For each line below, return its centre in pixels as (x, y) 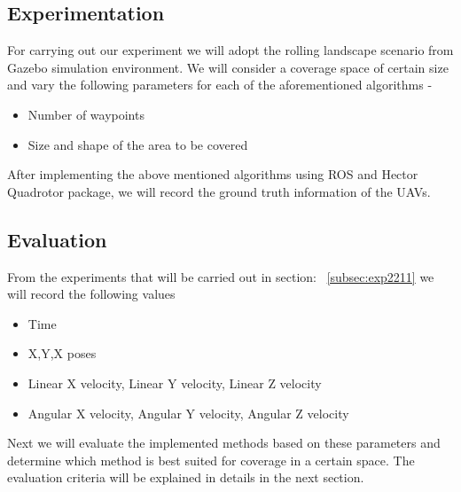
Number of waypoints (86, 114)
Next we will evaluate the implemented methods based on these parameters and (224, 443)
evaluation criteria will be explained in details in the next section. (186, 477)
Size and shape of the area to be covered (138, 144)
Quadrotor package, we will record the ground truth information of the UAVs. (219, 191)
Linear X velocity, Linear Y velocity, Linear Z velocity (175, 383)
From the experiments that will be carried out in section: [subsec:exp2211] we (221, 276)
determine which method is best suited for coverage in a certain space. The (211, 460)
